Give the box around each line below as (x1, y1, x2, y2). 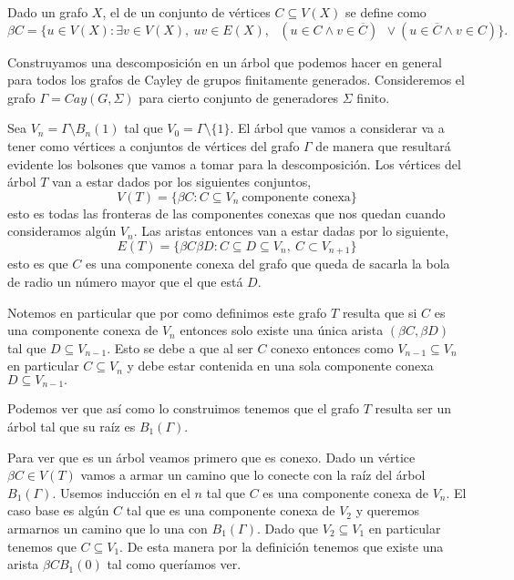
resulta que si (342, 302, 417, 321)
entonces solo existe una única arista (180, 321, 384, 340)
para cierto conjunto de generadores (139, 87, 339, 107)
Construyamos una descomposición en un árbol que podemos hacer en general (7, 52, 442, 71)
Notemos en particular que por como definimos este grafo (7, 302, 327, 321)
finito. (356, 87, 390, 107)
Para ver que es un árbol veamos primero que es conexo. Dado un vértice (7, 447, 416, 466)
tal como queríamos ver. (107, 555, 242, 574)
